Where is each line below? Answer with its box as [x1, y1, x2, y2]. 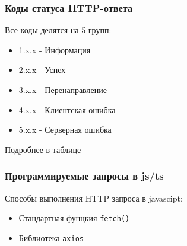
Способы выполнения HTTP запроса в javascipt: [5, 191, 183, 204]
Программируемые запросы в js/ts [5, 168, 164, 183]
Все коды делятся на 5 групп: [5, 24, 112, 36]
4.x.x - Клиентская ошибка [18, 103, 116, 116]
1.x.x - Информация [18, 43, 91, 56]
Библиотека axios [18, 231, 84, 244]
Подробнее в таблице [5, 143, 81, 155]
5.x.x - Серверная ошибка [18, 123, 112, 136]
